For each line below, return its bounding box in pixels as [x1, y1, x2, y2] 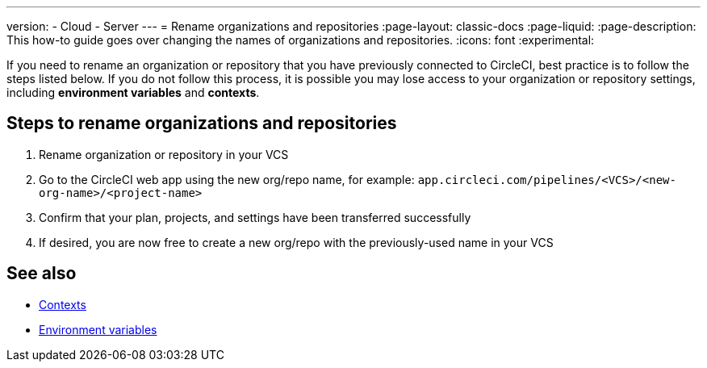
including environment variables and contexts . [6, 86, 260, 99]
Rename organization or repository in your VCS [39, 147, 289, 161]
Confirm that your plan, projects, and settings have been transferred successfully [39, 210, 471, 224]
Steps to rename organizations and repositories [6, 113, 397, 134]
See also [6, 263, 77, 284]
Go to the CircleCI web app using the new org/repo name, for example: [39, 172, 415, 186]
